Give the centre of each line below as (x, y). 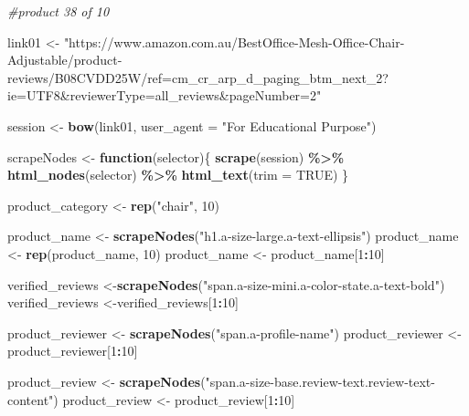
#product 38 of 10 (59, 11)
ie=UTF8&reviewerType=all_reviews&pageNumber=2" (165, 95)
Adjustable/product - (65, 60)
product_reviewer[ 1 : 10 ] (73, 351)
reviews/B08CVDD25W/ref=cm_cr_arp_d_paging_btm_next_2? (198, 77)
